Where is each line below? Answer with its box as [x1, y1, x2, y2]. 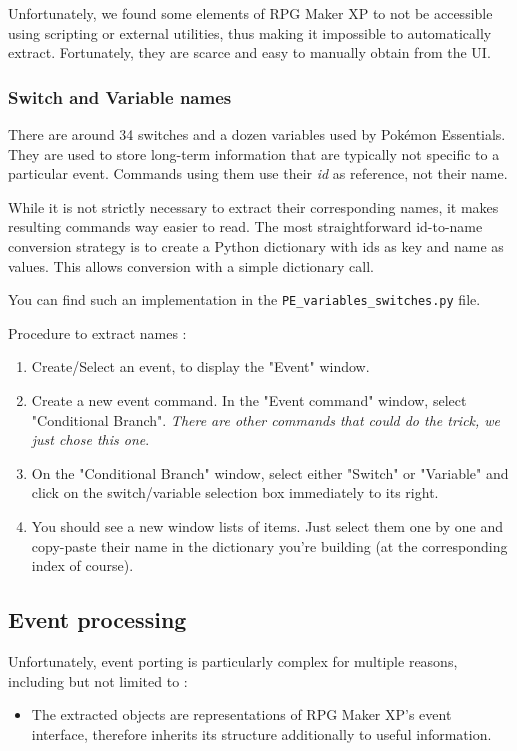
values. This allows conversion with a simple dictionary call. [8, 255, 375, 276]
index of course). [31, 555, 134, 576]
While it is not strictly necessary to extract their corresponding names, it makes [8, 196, 499, 217]
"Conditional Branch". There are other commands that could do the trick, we [31, 409, 501, 430]
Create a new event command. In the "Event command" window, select [31, 390, 467, 410]
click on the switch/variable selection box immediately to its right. [31, 482, 439, 503]
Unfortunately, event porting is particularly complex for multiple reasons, [8, 650, 458, 671]
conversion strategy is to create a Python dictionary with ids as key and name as [8, 235, 504, 256]
